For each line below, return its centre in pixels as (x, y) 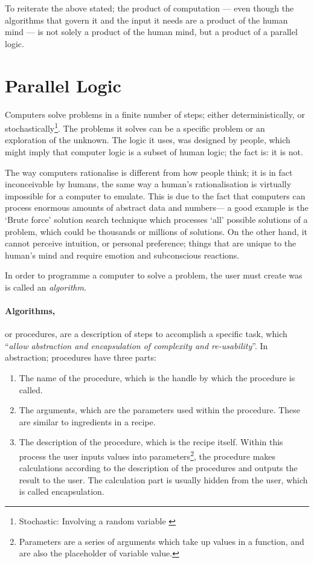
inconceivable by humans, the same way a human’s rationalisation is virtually (148, 184)
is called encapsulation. (62, 491)
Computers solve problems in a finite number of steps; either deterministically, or (155, 114)
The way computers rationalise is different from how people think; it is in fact (149, 172)
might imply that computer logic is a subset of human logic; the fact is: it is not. (154, 151)
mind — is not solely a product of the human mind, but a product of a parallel (151, 32)
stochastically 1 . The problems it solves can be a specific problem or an (135, 127)
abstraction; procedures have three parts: (81, 357)
